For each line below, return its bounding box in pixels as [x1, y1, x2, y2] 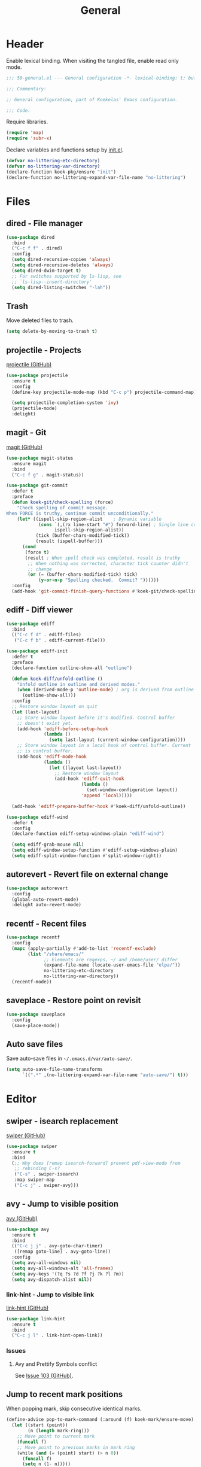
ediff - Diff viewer [6, 605, 73, 615]
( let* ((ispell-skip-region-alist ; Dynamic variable [17, 516, 162, 522]
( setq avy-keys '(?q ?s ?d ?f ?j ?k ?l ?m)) [11, 1271, 124, 1277]
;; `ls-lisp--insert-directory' [11, 279, 93, 285]
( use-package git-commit [6, 482, 68, 488]
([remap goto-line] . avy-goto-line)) [14, 1249, 111, 1255]
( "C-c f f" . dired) [11, 245, 63, 251]
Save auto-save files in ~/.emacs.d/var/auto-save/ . [6, 1055, 133, 1062]
